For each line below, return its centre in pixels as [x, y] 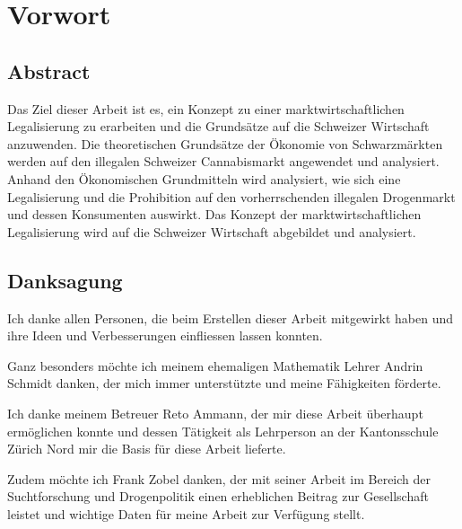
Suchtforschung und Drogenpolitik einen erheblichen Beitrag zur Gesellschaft [218, 496]
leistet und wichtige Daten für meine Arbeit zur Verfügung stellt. [186, 513]
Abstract [49, 71]
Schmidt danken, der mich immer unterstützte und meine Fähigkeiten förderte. [224, 383]
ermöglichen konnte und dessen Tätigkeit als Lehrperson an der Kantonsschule [223, 431]
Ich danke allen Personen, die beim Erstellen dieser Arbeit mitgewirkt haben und [231, 317]
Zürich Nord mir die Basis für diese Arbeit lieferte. [147, 449]
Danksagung [65, 280]
